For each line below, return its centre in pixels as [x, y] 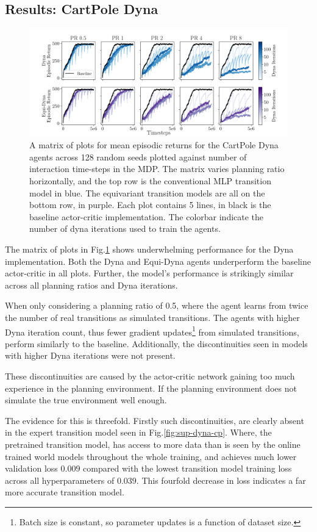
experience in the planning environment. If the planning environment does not [151, 388]
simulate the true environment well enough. [86, 400]
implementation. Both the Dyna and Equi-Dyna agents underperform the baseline [158, 261]
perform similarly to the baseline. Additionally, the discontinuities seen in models [156, 343]
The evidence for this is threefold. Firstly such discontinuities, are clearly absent [155, 420]
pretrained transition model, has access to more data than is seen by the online [153, 444]
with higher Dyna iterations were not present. [90, 355]
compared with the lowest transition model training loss [187, 468]
